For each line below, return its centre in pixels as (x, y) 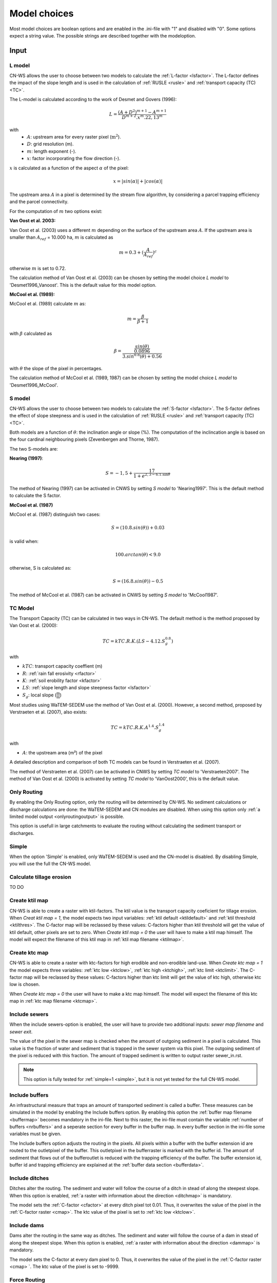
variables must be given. (35, 1134)
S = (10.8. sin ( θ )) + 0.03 (138, 528)
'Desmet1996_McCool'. (34, 385)
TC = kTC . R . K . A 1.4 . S (135, 727)
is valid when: (24, 541)
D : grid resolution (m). (50, 144)
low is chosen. (25, 984)
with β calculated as (31, 334)
